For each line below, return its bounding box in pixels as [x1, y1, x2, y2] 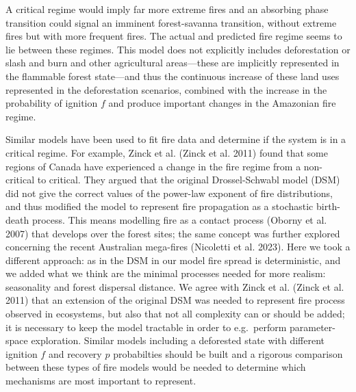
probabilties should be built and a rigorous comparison [113, 346, 343, 361]
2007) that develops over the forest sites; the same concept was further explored [5, 226, 340, 240]
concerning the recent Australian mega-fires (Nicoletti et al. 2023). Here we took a [5, 239, 351, 254]
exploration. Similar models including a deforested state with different [31, 333, 325, 348]
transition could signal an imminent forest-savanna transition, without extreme [5, 15, 337, 29]
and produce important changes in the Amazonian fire [108, 96, 336, 110]
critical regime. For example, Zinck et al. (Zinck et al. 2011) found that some [5, 145, 328, 159]
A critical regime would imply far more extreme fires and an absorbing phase [5, 2, 329, 16]
